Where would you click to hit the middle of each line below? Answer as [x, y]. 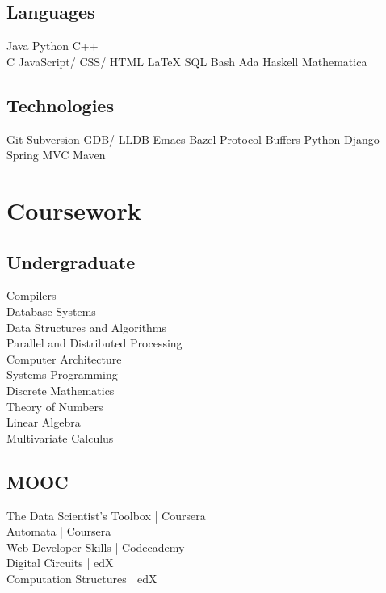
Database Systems [51, 311]
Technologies [60, 105]
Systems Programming [62, 374]
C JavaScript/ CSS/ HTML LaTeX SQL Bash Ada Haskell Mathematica [187, 61]
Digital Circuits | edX [60, 563]
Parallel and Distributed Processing [94, 343]
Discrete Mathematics [61, 390]
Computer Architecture [64, 358]
